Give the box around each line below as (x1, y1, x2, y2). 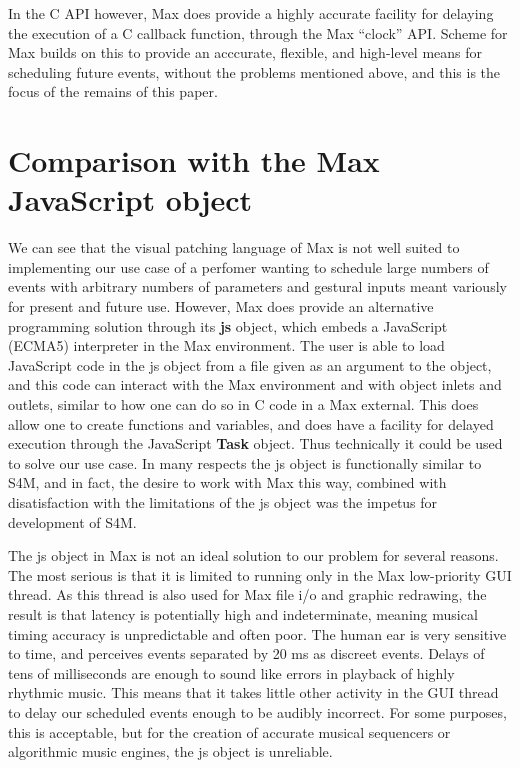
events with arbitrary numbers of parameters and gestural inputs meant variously (8, 276, 507, 297)
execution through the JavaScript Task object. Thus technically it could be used (8, 433, 503, 454)
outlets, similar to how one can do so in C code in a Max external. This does (8, 394, 479, 415)
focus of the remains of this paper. (8, 81, 218, 102)
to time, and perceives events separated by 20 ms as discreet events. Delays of (8, 643, 485, 664)
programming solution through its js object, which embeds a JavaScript (8, 315, 448, 336)
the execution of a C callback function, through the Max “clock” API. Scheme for (8, 22, 508, 43)
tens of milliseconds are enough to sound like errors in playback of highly (8, 662, 455, 683)
